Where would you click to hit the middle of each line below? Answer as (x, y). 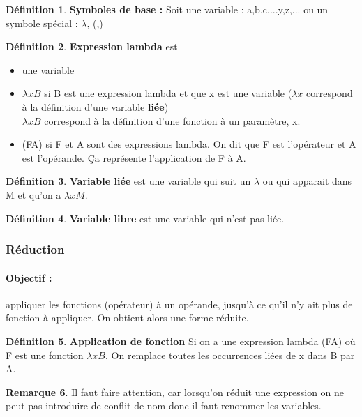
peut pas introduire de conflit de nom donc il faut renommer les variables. (164, 405)
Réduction (35, 249)
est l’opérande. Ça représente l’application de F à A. (134, 157)
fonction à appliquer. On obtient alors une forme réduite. (127, 318)
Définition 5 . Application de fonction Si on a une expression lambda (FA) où (181, 341)
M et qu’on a (33, 194)
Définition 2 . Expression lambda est (92, 46)
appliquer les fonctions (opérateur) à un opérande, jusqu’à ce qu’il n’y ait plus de (179, 304)
